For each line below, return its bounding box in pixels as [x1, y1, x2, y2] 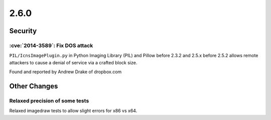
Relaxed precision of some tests [9, 97, 89, 104]
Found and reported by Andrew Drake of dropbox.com [9, 69, 122, 75]
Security [9, 27, 37, 35]
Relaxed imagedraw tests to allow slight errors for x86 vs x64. [9, 108, 138, 114]
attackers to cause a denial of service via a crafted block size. [9, 59, 138, 65]
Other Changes [9, 82, 58, 90]
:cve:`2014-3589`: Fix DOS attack [9, 42, 93, 49]
